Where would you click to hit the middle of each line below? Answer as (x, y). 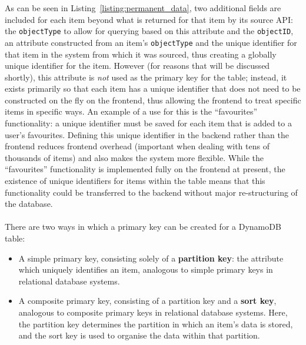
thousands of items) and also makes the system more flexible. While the (134, 157)
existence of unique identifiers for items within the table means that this (135, 181)
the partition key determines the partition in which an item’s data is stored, (156, 324)
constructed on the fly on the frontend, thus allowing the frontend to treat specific (153, 100)
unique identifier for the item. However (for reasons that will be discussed (137, 66)
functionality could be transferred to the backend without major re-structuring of (151, 192)
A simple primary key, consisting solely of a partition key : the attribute (151, 258)
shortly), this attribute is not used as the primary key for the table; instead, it (146, 77)
